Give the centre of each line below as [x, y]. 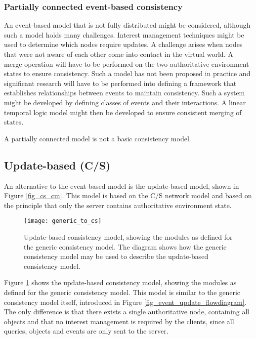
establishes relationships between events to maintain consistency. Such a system [125, 93]
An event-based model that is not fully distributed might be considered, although [127, 25]
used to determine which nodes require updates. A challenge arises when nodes [123, 44]
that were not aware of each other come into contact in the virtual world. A [119, 54]
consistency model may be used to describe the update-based [116, 256]
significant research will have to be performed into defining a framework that [120, 83]
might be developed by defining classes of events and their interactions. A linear [125, 102]
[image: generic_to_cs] [63, 221]
